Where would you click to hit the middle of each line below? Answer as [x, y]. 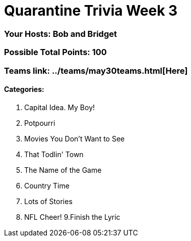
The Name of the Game [63, 170]
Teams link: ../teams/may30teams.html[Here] [96, 70]
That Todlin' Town [54, 154]
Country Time [47, 185]
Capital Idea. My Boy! [60, 107]
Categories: [24, 89]
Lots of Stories [48, 201]
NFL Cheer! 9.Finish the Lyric [72, 217]
